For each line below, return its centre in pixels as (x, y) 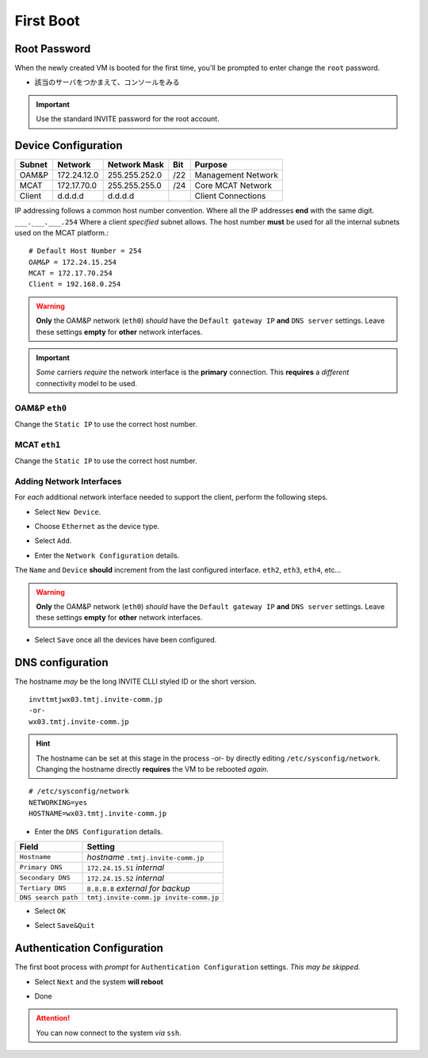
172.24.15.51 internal (126, 867)
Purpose (211, 165)
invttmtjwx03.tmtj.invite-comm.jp (96, 700)
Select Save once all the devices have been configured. (126, 639)
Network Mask (136, 165)
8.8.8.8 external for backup (138, 888)
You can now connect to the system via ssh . (109, 1033)
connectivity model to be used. (87, 383)
